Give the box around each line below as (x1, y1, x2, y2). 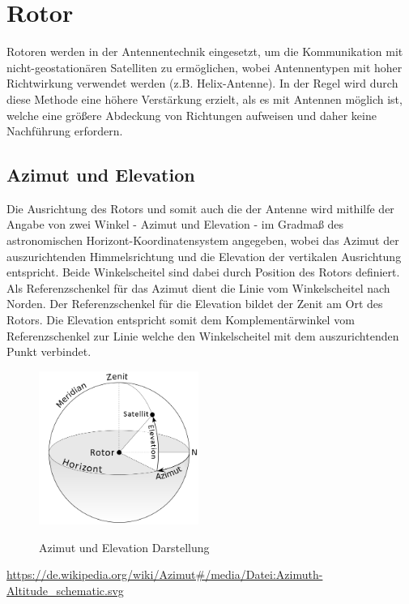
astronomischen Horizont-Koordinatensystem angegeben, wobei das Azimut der (6, 232, 399, 249)
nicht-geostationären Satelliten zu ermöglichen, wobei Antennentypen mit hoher (6, 58, 403, 75)
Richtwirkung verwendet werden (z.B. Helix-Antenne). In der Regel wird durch (6, 75, 398, 92)
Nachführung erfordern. (6, 122, 123, 139)
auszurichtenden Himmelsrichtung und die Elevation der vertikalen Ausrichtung (6, 247, 402, 264)
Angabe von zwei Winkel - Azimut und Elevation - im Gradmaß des (6, 216, 344, 233)
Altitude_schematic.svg (6, 581, 124, 598)
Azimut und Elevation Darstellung (39, 538, 210, 555)
